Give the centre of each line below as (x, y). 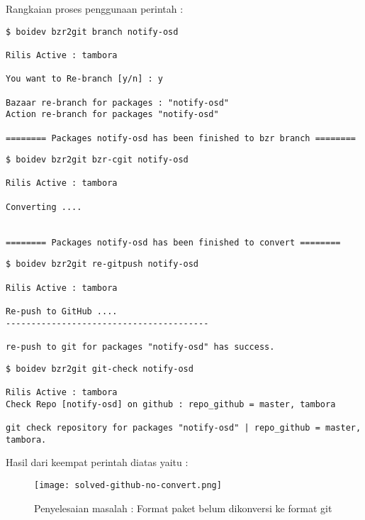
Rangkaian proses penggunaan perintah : (95, 9)
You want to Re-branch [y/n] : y (84, 79)
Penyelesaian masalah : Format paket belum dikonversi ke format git (183, 508)
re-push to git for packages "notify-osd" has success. (140, 347)
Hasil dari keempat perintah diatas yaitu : (97, 462)
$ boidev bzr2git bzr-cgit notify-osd (97, 160)
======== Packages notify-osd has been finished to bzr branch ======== (181, 138)
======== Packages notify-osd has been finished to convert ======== (173, 242)
